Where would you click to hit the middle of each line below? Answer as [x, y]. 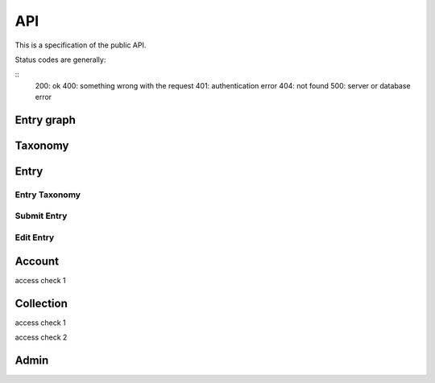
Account [37, 261]
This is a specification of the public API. [81, 45]
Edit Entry [35, 237]
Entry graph [46, 119]
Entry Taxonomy [48, 195]
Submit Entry [41, 216]
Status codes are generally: [60, 60]
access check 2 [41, 337]
